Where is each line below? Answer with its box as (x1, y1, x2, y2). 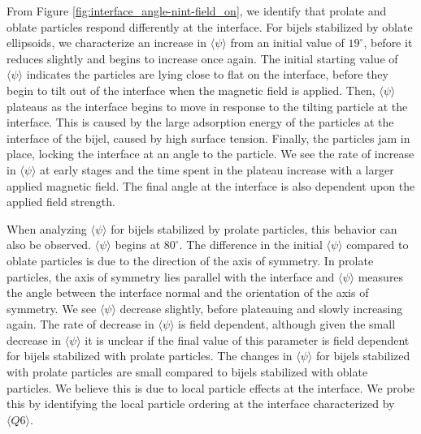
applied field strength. (7, 193, 115, 210)
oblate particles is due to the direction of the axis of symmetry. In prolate (7, 251, 374, 269)
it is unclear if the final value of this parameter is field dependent (85, 331, 410, 348)
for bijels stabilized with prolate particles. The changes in (7, 347, 293, 364)
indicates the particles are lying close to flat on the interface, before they (26, 66, 388, 83)
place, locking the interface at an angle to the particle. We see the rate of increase (7, 145, 414, 162)
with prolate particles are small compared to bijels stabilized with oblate (7, 363, 368, 380)
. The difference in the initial (179, 236, 323, 253)
